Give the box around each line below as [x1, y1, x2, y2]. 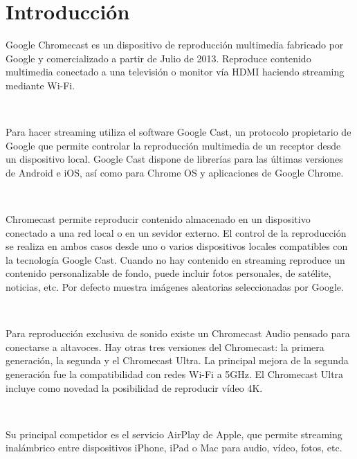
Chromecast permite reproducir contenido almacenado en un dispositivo [6, 212, 311, 226]
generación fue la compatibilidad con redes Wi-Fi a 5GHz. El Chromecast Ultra [6, 367, 344, 381]
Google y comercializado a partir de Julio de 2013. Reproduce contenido [6, 51, 311, 65]
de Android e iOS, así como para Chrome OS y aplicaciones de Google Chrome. [6, 165, 344, 179]
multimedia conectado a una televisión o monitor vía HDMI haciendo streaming [6, 64, 345, 79]
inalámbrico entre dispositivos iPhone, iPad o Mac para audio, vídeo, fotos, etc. [6, 440, 342, 455]
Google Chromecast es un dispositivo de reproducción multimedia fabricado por [6, 37, 344, 52]
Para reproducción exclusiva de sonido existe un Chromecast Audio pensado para [6, 326, 350, 341]
